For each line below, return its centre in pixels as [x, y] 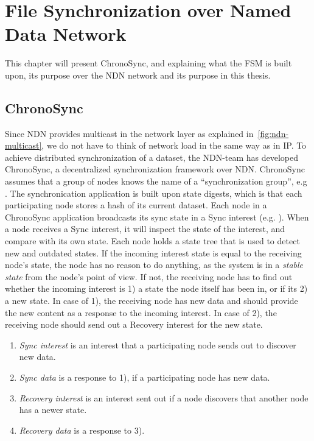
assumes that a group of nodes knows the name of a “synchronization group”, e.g [156, 181]
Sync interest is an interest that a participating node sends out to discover [158, 344]
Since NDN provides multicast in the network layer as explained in [129, 133]
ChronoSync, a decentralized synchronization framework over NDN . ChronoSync [155, 169]
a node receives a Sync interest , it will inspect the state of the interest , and [145, 229]
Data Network [66, 34]
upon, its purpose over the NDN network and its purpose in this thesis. [138, 75]
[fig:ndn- [273, 133]
